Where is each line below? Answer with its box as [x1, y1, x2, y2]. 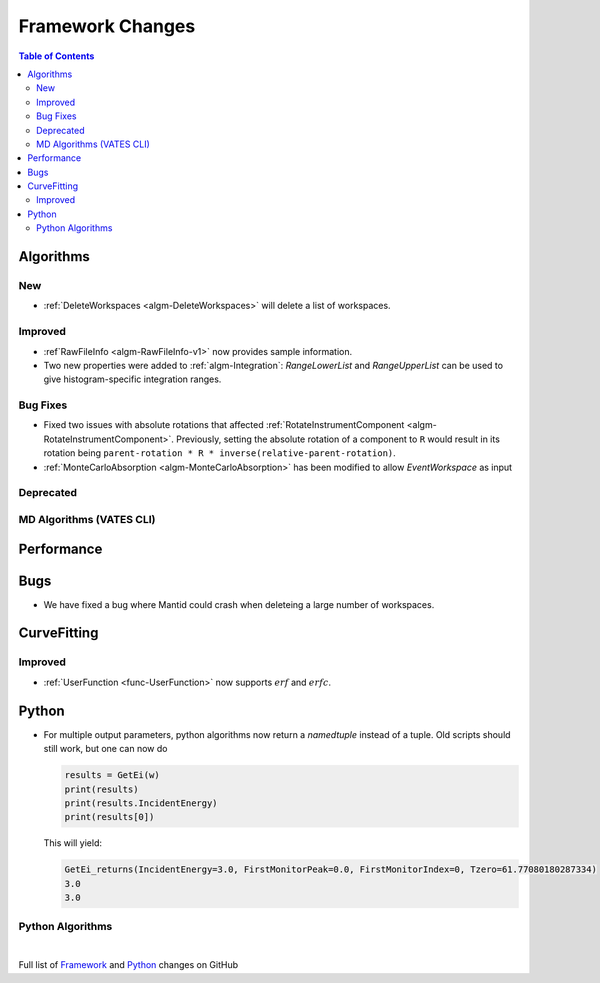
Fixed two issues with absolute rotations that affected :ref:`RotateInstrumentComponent [43, 419, 405, 431]
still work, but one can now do [43, 743, 168, 755]
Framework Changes [18, 15, 196, 37]
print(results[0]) [64, 811, 155, 823]
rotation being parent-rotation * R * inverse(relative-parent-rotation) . [43, 447, 397, 459]
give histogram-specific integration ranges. [43, 373, 222, 385]
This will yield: [43, 837, 103, 849]
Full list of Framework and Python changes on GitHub [18, 959, 239, 971]
